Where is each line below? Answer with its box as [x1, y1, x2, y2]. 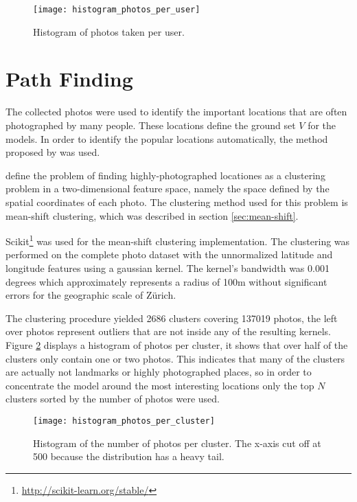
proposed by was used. [5, 145, 100, 159]
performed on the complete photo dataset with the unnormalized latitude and [5, 247, 333, 262]
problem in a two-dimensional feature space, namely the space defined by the [5, 181, 330, 196]
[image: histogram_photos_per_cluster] [33, 415, 215, 426]
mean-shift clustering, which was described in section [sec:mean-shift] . [5, 208, 299, 223]
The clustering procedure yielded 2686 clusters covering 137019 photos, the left [5, 310, 338, 325]
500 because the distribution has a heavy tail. [33, 449, 224, 464]
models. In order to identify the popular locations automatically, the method [5, 131, 328, 146]
